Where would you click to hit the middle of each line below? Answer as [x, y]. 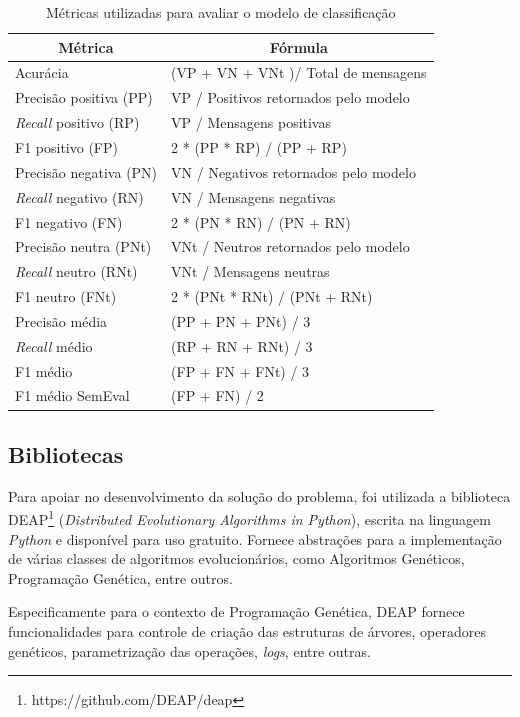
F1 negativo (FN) [69, 221]
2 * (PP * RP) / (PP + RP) [259, 146]
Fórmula [298, 46]
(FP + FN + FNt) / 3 [240, 370]
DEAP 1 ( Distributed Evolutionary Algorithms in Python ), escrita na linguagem [249, 517]
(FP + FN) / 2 [217, 395]
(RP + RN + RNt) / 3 [242, 345]
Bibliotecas [66, 453]
